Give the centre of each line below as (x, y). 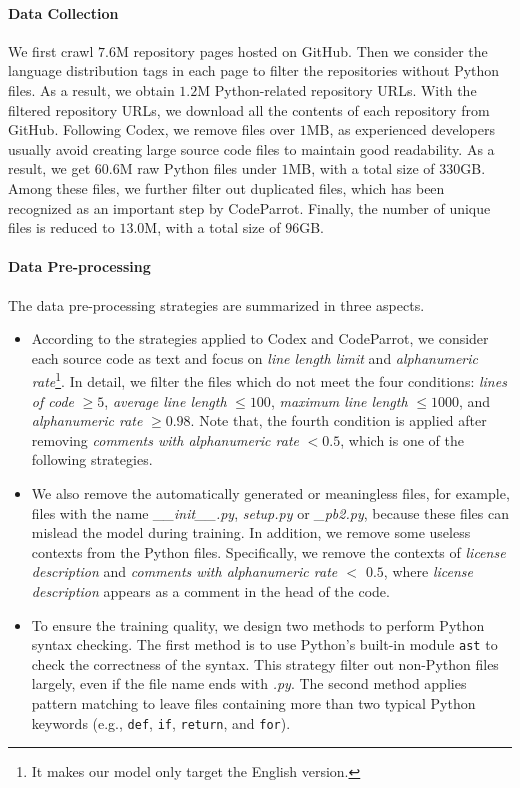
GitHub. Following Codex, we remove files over (152, 129)
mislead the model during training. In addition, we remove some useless (251, 532)
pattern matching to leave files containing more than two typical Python (253, 702)
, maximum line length (339, 400)
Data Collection (63, 12)
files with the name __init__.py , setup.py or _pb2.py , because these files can (270, 512)
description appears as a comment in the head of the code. (210, 590)
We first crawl (51, 50)
